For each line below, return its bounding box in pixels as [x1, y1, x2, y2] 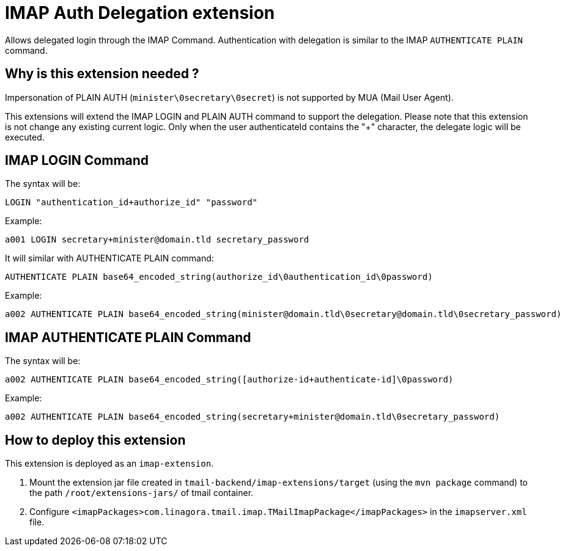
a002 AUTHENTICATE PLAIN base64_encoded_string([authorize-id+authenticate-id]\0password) [5, 374, 454, 385]
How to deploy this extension [5, 432, 186, 448]
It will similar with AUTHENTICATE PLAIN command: [5, 253, 214, 264]
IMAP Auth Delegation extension [5, 2, 275, 23]
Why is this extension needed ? [5, 66, 199, 82]
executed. [5, 131, 45, 142]
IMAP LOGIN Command [5, 153, 149, 169]
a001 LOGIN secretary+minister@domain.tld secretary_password [5, 235, 309, 245]
